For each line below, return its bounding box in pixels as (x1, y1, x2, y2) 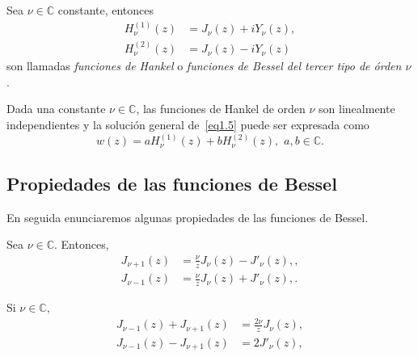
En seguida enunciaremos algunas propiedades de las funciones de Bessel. (6, 208, 369, 225)
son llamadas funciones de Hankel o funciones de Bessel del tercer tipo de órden (6, 57, 402, 74)
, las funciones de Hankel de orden (136, 100, 306, 117)
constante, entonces (57, 2, 154, 18)
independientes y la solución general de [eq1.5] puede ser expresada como (6, 116, 369, 132)
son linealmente (319, 100, 395, 117)
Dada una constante (6, 100, 106, 117)
